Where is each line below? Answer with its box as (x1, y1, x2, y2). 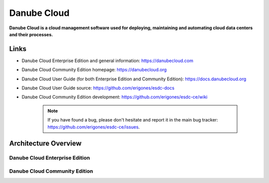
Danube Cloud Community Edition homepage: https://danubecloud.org (21, 67, 167, 73)
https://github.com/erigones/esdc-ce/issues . (47, 124, 140, 130)
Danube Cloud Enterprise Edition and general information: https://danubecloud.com (21, 58, 194, 63)
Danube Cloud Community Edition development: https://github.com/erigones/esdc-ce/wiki (21, 94, 208, 100)
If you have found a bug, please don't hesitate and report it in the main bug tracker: (47, 117, 218, 123)
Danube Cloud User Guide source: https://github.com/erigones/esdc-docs (21, 85, 174, 91)
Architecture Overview (9, 139, 82, 148)
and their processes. (9, 31, 53, 37)
